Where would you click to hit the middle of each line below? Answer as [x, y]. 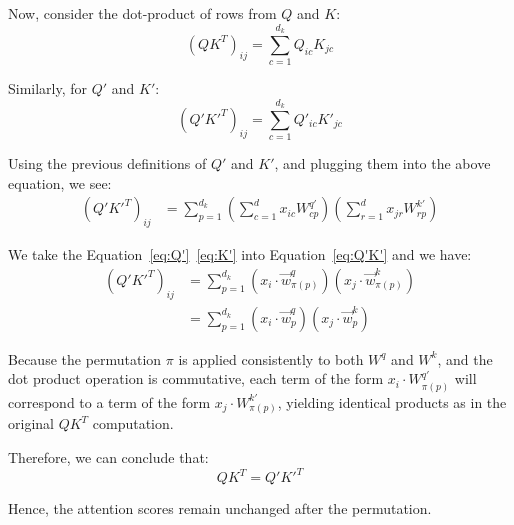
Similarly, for [48, 88]
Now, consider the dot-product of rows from [142, 13]
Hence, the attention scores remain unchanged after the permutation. [220, 508]
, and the [465, 358]
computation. [133, 423]
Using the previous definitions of [107, 163]
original [31, 423]
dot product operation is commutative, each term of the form [196, 378]
